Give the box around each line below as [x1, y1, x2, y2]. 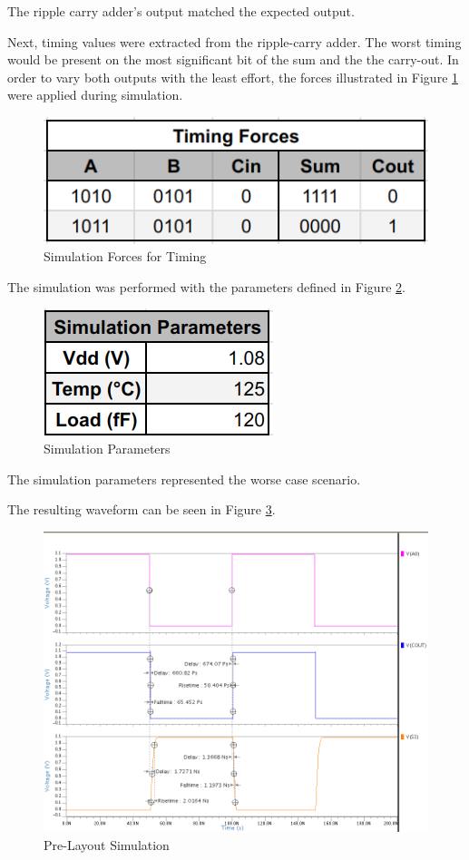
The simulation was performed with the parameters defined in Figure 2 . [7, 277, 405, 296]
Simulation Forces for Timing [44, 247, 207, 266]
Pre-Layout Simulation [44, 835, 170, 854]
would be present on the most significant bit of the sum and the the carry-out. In [7, 50, 459, 69]
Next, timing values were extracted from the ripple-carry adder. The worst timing [7, 32, 462, 51]
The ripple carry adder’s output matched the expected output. [7, 2, 355, 20]
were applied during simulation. [7, 85, 183, 104]
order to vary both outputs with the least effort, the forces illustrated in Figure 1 [7, 67, 459, 86]
